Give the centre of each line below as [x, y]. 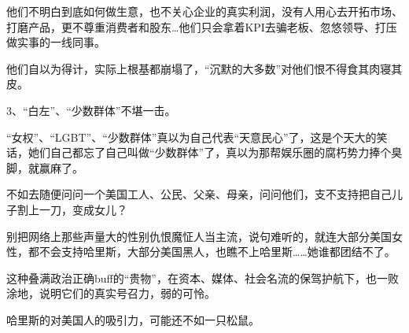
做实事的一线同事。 [56, 42]
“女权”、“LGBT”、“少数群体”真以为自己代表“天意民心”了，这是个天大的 [192, 137]
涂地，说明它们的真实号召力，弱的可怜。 [111, 293]
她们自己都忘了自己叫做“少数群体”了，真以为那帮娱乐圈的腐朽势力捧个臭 [215, 152]
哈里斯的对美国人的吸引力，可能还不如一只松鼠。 [133, 319]
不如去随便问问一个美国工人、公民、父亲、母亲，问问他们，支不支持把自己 [199, 194]
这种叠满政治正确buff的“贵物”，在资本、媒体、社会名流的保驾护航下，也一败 [203, 277]
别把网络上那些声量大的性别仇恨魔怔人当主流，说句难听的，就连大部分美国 [199, 236]
